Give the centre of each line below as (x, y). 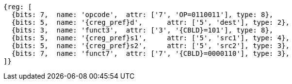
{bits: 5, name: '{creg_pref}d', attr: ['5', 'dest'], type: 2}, (151, 22)
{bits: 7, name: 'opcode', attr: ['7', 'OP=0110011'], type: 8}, (142, 15)
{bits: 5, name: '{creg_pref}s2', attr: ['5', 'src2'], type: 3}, (151, 46)
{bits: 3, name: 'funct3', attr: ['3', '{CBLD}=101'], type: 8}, (142, 30)
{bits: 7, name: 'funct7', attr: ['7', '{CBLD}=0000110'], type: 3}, (151, 53)
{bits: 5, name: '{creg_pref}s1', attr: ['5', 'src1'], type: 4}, (151, 38)
